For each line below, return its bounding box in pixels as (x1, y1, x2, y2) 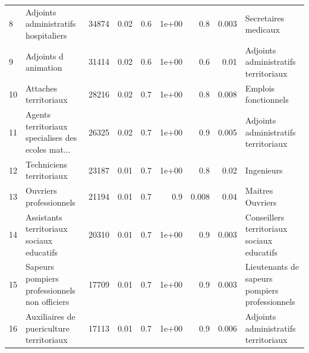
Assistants (26, 210, 62, 223)
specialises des (26, 131, 77, 144)
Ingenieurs (245, 163, 283, 176)
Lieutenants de (245, 260, 299, 273)
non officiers (26, 295, 70, 308)
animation (26, 61, 62, 74)
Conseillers (245, 210, 285, 223)
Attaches (26, 81, 58, 94)
